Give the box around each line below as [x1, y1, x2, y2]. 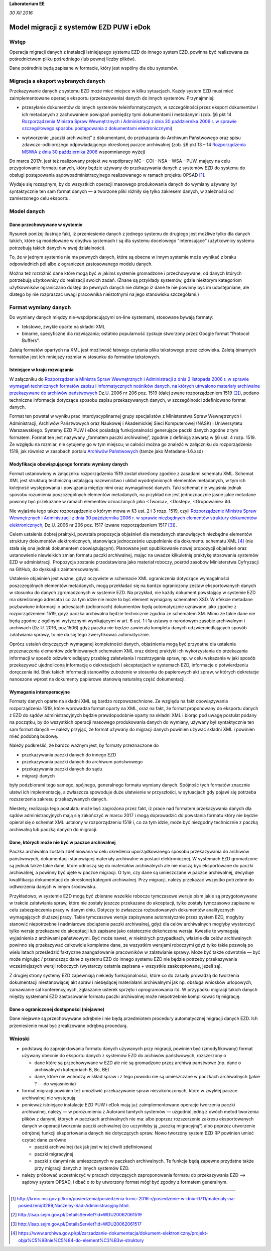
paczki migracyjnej [34, 1151, 74, 1157]
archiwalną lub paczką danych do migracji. [9, 826, 98, 832]
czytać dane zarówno [22, 1136, 67, 1143]
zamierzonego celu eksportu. [9, 195, 70, 201]
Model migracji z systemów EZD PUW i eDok [9, 23, 151, 32]
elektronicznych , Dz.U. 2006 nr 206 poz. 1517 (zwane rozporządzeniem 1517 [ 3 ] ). [9, 522, 177, 528]
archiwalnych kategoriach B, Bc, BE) [34, 1067, 110, 1073]
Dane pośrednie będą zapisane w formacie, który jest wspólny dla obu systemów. [9, 65, 178, 71]
